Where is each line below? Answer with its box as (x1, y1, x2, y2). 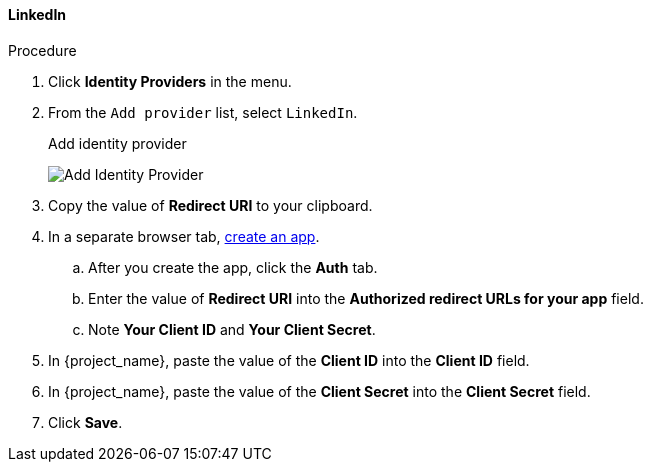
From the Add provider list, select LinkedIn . (48, 103, 358, 121)
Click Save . (48, 413, 123, 431)
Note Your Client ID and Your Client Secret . (88, 320, 376, 338)
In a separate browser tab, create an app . (48, 227, 320, 245)
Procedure (8, 41, 77, 59)
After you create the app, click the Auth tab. (88, 258, 378, 276)
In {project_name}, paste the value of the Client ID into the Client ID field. (48, 351, 530, 369)
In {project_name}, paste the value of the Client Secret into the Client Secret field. (48, 382, 591, 400)
